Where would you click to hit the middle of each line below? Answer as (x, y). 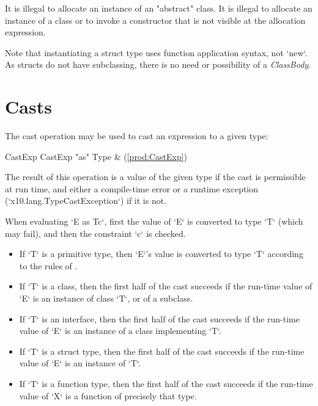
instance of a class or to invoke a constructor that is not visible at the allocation (155, 20)
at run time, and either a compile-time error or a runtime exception (132, 188)
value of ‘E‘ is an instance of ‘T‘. (80, 363)
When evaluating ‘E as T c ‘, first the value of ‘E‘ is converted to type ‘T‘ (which (154, 221)
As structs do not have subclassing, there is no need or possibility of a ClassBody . (158, 64)
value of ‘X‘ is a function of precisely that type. (108, 395)
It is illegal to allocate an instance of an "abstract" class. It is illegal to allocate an (159, 8)
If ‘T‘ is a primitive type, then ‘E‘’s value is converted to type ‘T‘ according (161, 254)
